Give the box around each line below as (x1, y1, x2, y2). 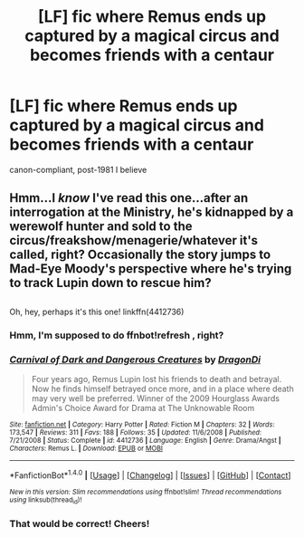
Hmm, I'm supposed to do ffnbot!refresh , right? (9, 329, 224, 341)
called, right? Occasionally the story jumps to (9, 247, 271, 263)
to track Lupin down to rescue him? (9, 275, 212, 291)
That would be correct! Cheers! (9, 517, 150, 530)
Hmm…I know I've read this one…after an (9, 190, 249, 206)
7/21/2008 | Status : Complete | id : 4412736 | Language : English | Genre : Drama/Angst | (9, 436, 282, 445)
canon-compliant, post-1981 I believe (9, 164, 147, 175)
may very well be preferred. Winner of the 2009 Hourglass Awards (31, 392, 280, 404)
